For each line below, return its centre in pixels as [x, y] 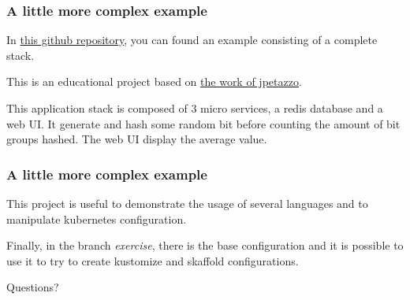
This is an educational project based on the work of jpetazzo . [154, 81]
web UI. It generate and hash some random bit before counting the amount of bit [203, 123]
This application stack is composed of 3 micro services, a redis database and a [195, 108]
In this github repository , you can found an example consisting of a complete [192, 40]
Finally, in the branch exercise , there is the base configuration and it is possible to [205, 245]
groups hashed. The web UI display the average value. [137, 139]
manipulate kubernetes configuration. [97, 219]
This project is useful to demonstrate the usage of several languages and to [187, 203]
